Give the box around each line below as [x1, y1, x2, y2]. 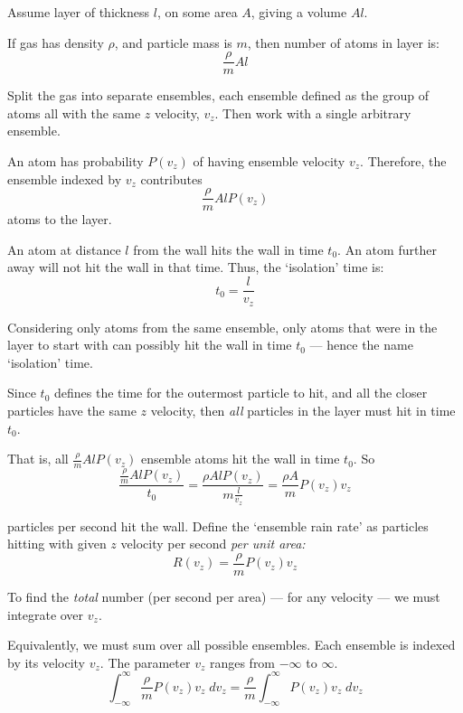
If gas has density [7, 33, 104, 52]
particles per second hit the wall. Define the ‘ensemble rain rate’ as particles [7, 516, 429, 535]
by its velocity [7, 652, 86, 671]
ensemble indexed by [7, 169, 122, 188]
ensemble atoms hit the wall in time [140, 449, 340, 468]
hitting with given [7, 534, 107, 553]
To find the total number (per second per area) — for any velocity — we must [7, 586, 440, 605]
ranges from [209, 652, 276, 671]
